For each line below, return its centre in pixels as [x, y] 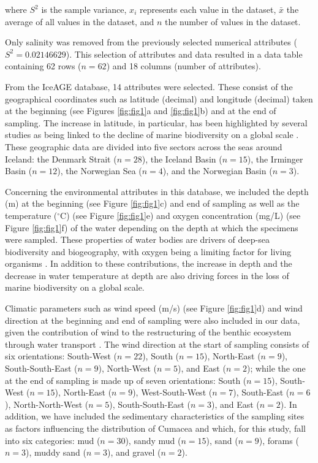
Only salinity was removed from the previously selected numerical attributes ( [151, 42]
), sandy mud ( [153, 440]
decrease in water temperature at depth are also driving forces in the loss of [147, 275]
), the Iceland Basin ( [182, 159]
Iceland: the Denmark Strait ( [61, 159]
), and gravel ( [134, 452]
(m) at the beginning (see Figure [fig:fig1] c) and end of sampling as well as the [152, 203]
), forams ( [279, 440]
